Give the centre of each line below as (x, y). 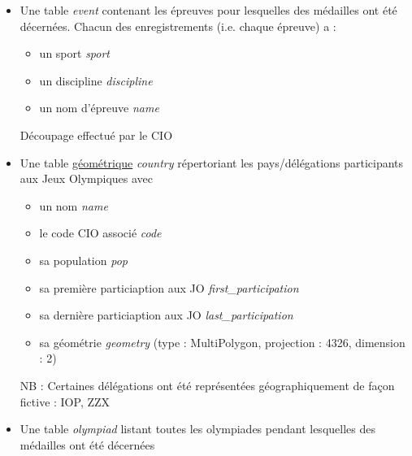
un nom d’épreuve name (99, 108)
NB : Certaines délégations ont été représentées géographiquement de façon (207, 385)
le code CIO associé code (100, 233)
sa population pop (83, 260)
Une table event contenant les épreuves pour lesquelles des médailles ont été (208, 10)
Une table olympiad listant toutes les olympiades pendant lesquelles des (197, 429)
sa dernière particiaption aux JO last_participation (166, 315)
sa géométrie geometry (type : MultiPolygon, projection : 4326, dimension (222, 342)
